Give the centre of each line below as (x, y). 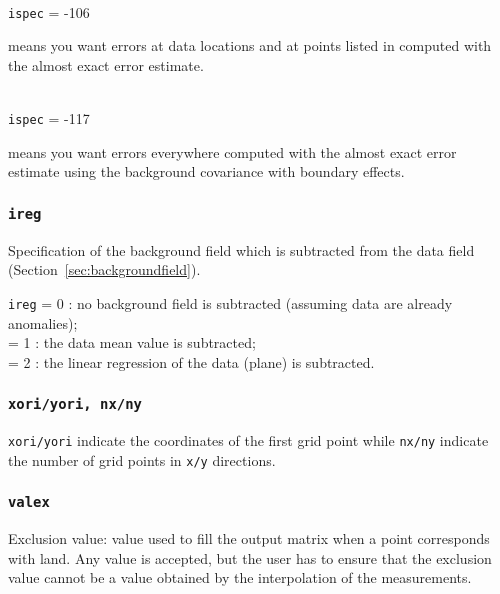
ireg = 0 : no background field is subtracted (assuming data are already (230, 302)
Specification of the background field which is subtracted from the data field (241, 249)
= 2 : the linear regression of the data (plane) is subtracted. (191, 361)
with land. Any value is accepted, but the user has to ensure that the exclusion (250, 557)
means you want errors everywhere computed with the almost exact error (232, 151)
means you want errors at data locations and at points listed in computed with (250, 45)
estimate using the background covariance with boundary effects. (206, 171)
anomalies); (43, 322)
